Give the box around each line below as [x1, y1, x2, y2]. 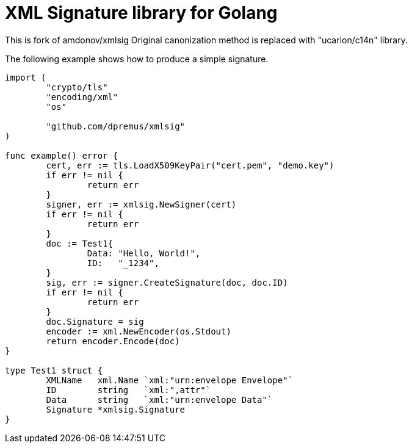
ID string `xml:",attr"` [46, 385, 211, 395]
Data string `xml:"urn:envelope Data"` [46, 394, 273, 405]
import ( [5, 72, 46, 82]
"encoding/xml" [46, 92, 118, 102]
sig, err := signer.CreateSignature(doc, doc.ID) [46, 277, 288, 287]
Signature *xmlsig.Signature [46, 404, 186, 414]
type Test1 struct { [5, 365, 103, 375]
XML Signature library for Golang [5, 2, 278, 23]
